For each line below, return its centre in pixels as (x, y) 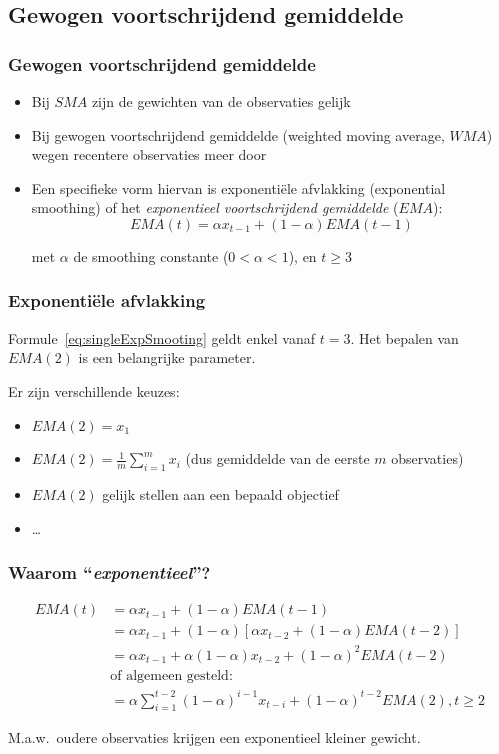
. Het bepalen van (404, 337)
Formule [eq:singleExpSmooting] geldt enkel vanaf (162, 337)
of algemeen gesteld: (171, 675)
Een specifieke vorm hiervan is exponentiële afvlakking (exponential (238, 187)
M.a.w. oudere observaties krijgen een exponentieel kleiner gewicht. (214, 737)
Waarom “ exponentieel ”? (109, 572)
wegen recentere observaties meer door (149, 154)
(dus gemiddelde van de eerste (277, 458)
